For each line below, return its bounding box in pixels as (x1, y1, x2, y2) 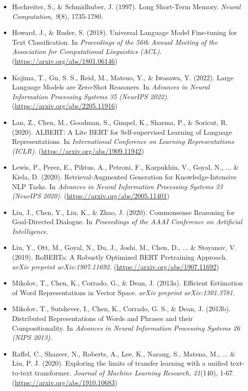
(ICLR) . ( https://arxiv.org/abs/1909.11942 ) (12, 145, 144, 156)
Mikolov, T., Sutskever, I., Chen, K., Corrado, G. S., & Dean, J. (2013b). (12, 303, 231, 314)
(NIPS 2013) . (12, 332, 52, 342)
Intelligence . (12, 226, 48, 236)
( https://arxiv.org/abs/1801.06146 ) (12, 55, 117, 66)
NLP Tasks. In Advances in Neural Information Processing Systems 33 (12, 181, 223, 191)
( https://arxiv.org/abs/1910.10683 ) (12, 377, 117, 387)
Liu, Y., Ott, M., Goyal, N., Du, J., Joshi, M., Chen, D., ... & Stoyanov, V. (12, 242, 237, 252)
